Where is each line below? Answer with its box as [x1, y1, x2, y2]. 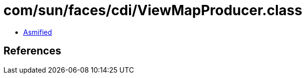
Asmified [23, 27, 52, 36]
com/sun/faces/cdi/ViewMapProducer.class [3, 2, 303, 19]
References [3, 45, 61, 57]
